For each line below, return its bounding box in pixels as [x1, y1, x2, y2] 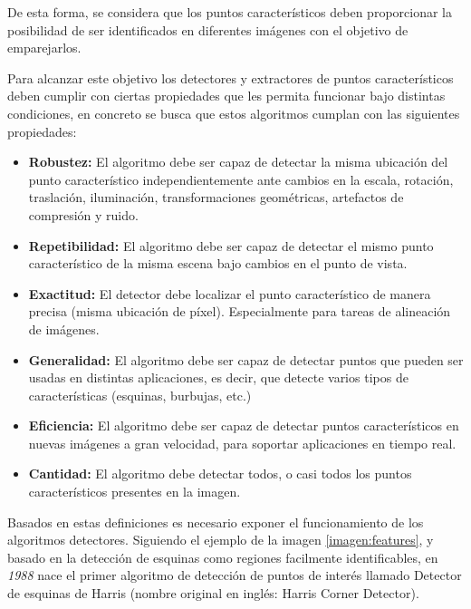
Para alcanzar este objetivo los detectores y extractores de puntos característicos [7, 68, 454, 87]
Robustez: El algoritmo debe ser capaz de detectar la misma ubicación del [28, 152, 448, 171]
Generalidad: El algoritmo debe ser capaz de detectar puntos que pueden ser [28, 350, 464, 369]
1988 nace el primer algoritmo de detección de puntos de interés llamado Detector [7, 565, 462, 585]
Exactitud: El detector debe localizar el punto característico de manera [28, 284, 431, 303]
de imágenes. [28, 319, 100, 338]
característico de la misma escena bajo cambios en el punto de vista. [28, 254, 408, 273]
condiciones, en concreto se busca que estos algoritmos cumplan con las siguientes [7, 103, 460, 122]
